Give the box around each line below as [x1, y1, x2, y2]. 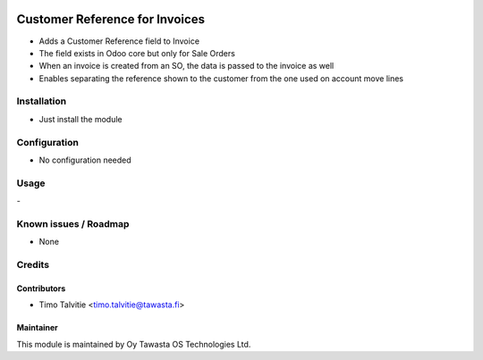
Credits [16, 259, 49, 272]
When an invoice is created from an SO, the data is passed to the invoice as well [38, 61, 335, 71]
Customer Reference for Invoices [16, 12, 206, 27]
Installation [16, 95, 67, 107]
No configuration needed [38, 155, 131, 165]
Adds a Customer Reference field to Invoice [38, 36, 200, 46]
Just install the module [38, 113, 123, 124]
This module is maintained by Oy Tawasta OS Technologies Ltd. [16, 339, 251, 349]
